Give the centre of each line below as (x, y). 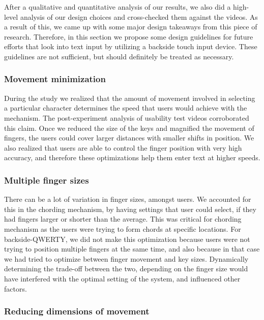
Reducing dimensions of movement (77, 311)
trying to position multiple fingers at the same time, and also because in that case (132, 249)
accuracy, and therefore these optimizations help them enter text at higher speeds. (132, 157)
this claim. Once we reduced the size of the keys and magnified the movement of (129, 128)
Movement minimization (55, 79)
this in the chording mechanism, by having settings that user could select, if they (130, 209)
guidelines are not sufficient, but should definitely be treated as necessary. (119, 56)
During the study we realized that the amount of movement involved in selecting (130, 98)
